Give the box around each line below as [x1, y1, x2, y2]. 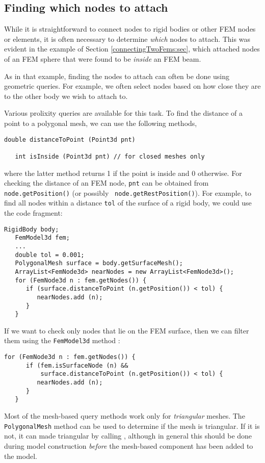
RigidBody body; [4, 225, 59, 233]
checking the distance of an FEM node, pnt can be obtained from [4, 177, 209, 188]
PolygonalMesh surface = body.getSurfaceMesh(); [15, 260, 183, 267]
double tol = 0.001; [15, 251, 85, 259]
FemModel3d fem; [15, 234, 70, 242]
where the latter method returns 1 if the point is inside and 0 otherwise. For [4, 167, 242, 178]
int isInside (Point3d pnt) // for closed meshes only [15, 152, 205, 160]
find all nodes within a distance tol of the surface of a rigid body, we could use [4, 197, 252, 208]
